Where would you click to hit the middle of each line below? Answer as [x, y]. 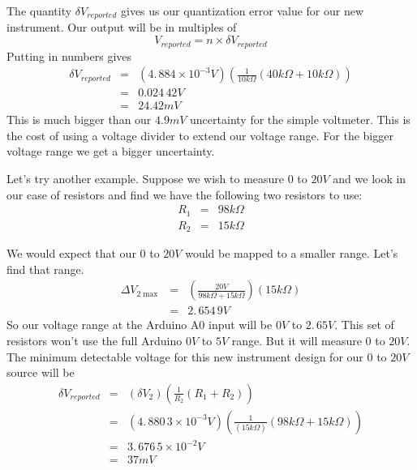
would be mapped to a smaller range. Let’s [292, 253]
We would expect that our [71, 253]
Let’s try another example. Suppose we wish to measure [146, 178]
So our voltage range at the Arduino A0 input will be [140, 325]
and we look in [370, 178]
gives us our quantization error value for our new [242, 11]
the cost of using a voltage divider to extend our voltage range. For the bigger [200, 135]
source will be [41, 372]
